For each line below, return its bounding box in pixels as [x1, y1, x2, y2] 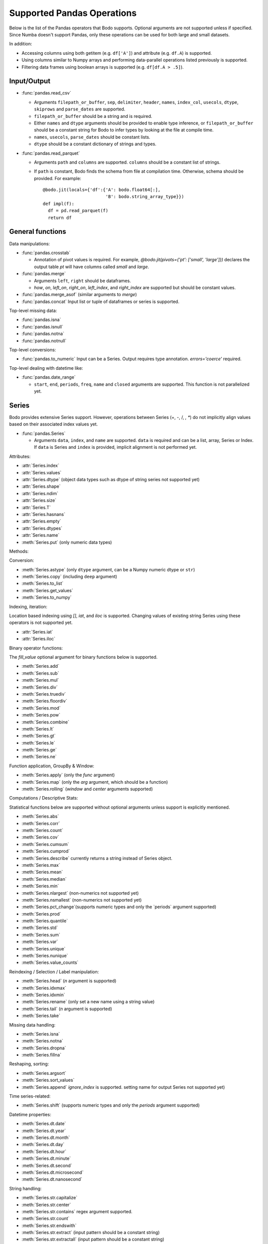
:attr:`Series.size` [21, 498, 57, 504]
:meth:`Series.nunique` [21, 953, 68, 959]
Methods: [9, 548, 29, 554]
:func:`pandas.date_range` [21, 374, 76, 380]
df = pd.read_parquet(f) [48, 208, 109, 213]
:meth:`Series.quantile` [21, 918, 68, 924]
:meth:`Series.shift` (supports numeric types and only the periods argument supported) [21, 1102, 200, 1108]
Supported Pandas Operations [9, 7, 137, 18]
